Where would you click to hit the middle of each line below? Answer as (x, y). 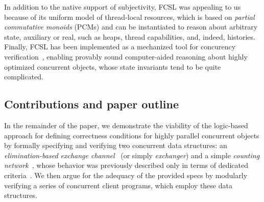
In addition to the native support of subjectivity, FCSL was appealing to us (123, 7)
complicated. (24, 77)
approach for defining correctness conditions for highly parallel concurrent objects (132, 135)
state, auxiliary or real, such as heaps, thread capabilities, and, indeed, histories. (130, 36)
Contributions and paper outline (92, 104)
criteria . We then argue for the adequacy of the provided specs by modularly (126, 175)
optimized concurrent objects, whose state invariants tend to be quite (113, 66)
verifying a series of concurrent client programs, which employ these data (118, 185)
